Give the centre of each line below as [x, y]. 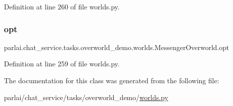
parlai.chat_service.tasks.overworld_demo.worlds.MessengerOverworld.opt [117, 47]
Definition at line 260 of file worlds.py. [62, 6]
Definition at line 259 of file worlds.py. [62, 64]
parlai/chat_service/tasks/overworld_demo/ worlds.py [86, 97]
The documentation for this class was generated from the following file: [112, 80]
